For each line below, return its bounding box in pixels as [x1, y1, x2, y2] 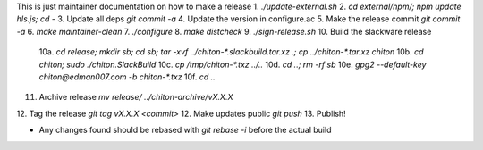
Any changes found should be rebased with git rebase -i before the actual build [38, 125, 332, 136]
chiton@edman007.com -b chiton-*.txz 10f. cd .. [38, 71, 216, 82]
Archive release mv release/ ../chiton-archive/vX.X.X [38, 92, 233, 103]
